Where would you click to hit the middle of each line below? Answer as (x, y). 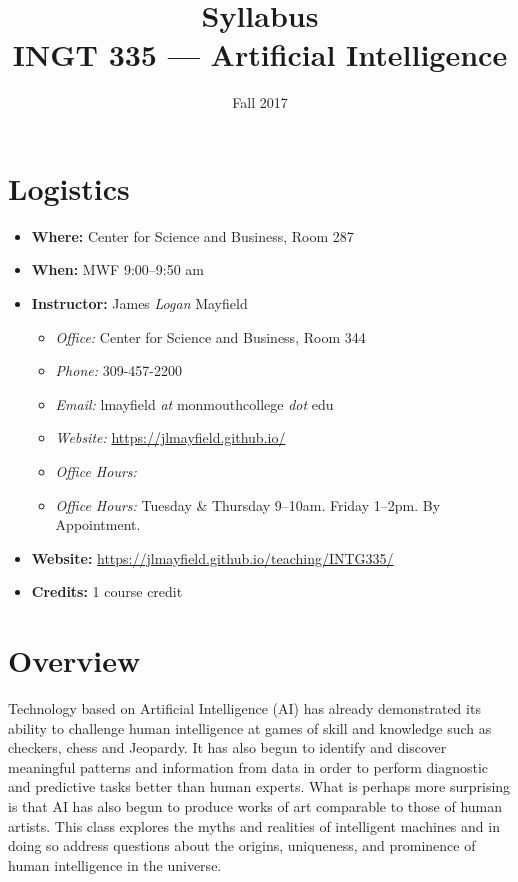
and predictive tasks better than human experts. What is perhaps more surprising (259, 786)
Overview (74, 660)
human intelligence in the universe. (115, 864)
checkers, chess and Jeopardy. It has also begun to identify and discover (227, 747)
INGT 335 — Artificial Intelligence (260, 54)
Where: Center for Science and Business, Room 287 (192, 235)
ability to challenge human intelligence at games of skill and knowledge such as (250, 727)
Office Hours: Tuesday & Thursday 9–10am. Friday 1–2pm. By (248, 504)
